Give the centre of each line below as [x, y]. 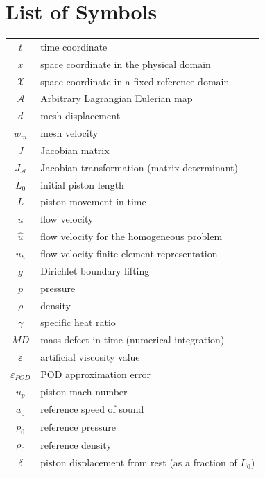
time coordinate [74, 46]
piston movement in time [93, 202]
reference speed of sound [92, 409]
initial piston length [82, 184]
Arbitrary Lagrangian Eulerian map [117, 98]
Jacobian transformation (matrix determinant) [139, 167]
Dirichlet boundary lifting [95, 270]
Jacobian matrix [75, 150]
